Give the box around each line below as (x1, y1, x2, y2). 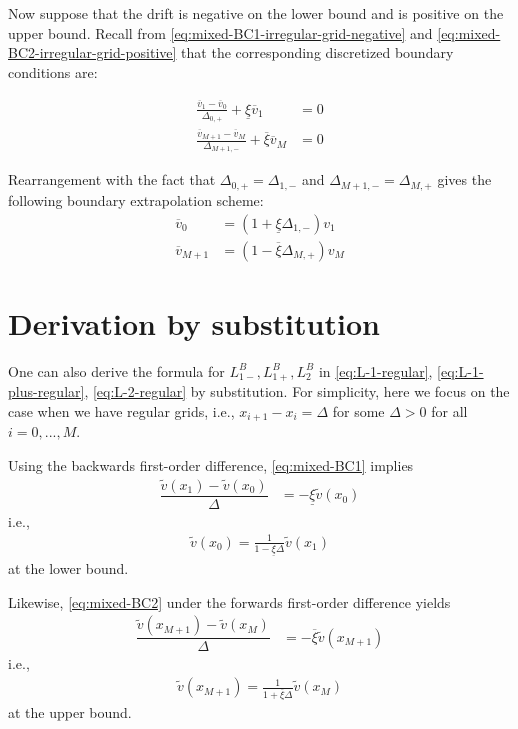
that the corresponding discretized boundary (181, 42, 454, 63)
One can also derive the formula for (8, 360, 225, 381)
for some (332, 400, 385, 421)
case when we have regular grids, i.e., (8, 400, 235, 421)
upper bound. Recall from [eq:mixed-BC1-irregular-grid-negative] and (8, 22, 433, 43)
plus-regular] (8, 381, 85, 402)
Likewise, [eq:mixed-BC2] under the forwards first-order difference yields (8, 591, 451, 612)
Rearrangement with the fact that (8, 169, 216, 190)
